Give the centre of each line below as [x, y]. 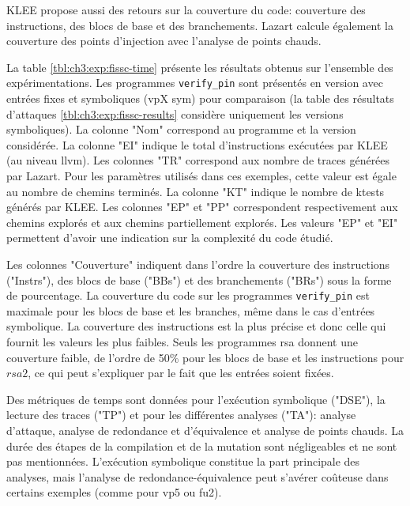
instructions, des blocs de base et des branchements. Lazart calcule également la [200, 25]
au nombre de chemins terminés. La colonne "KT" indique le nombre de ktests [196, 191]
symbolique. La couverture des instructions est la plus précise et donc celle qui [196, 326]
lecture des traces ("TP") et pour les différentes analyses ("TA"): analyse [181, 415]
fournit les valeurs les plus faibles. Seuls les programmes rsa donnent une [182, 342]
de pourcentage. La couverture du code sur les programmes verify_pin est [188, 295]
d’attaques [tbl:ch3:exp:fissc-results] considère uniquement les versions [175, 113]
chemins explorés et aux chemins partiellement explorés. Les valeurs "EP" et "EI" [202, 222]
